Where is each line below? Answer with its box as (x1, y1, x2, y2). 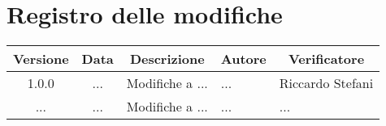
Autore (220, 49, 267, 69)
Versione (13, 49, 69, 69)
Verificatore (288, 49, 365, 69)
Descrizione (129, 49, 205, 69)
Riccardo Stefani (279, 73, 374, 93)
